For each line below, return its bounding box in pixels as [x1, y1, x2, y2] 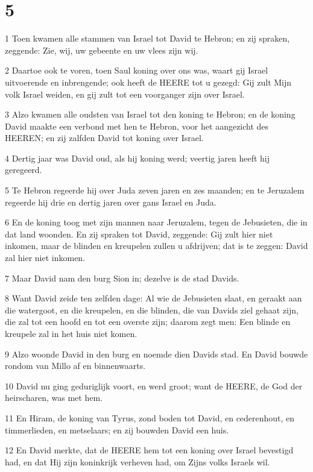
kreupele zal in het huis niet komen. [5, 327, 138, 339]
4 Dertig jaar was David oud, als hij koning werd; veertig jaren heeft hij [5, 151, 270, 164]
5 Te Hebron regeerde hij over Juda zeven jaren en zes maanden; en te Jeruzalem [5, 184, 305, 197]
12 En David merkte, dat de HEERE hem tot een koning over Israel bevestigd [5, 444, 294, 456]
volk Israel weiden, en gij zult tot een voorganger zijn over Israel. [5, 87, 245, 100]
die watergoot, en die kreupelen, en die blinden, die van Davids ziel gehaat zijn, [5, 303, 299, 316]
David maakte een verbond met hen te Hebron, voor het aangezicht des [5, 119, 269, 132]
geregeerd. [5, 163, 42, 176]
